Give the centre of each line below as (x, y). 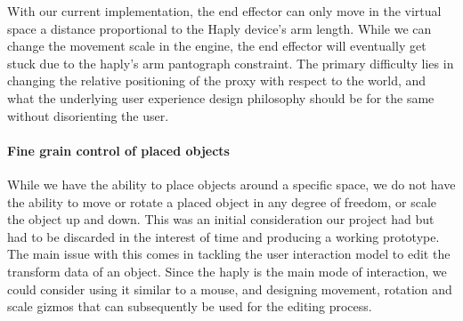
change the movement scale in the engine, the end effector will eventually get (217, 46)
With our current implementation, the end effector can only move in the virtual (224, 11)
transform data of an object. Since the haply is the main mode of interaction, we (227, 271)
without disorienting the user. (88, 115)
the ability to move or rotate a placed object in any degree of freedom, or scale (222, 201)
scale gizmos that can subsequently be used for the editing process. (190, 306)
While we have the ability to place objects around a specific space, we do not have (231, 184)
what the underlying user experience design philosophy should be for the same (221, 97)
